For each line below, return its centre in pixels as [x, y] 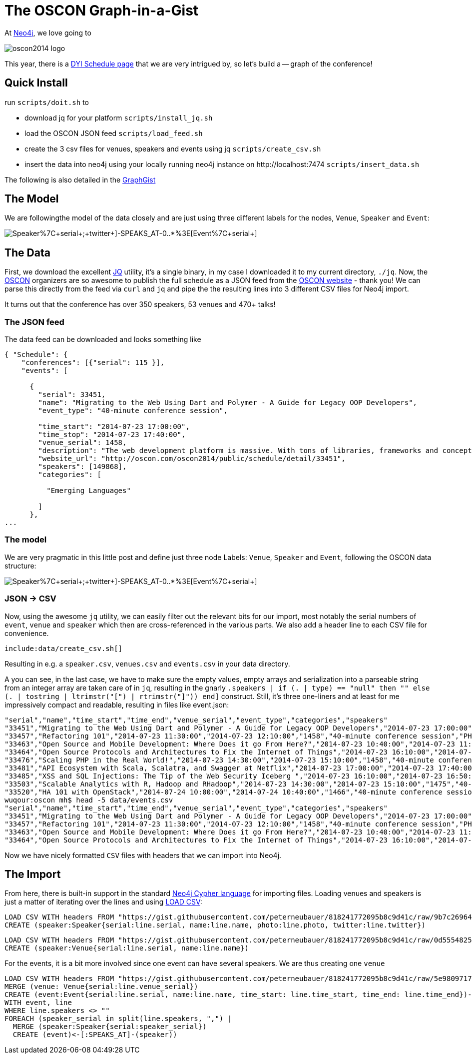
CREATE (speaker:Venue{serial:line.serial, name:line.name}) [127, 948]
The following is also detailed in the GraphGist [80, 179]
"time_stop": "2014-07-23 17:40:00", [112, 435]
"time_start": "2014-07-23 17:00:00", [114, 427]
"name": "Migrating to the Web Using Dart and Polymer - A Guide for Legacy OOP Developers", [228, 403]
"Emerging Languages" [89, 491]
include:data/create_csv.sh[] [64, 648]
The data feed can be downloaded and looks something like [103, 339]
